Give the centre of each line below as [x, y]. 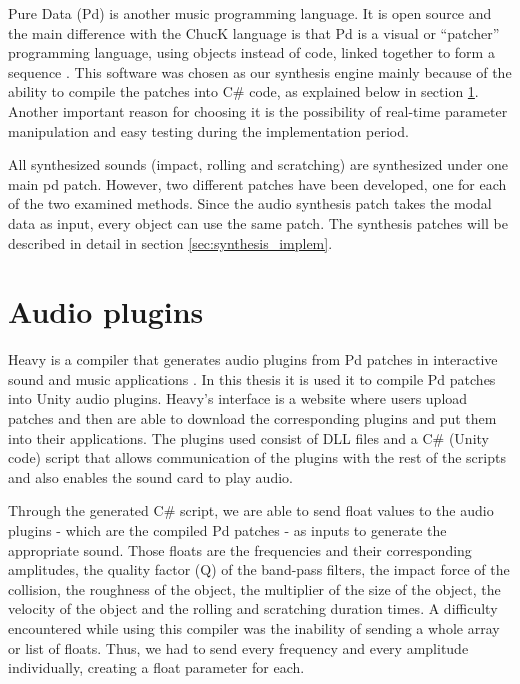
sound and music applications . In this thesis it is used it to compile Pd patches [252, 378]
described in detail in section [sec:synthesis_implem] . [170, 242]
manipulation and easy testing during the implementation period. [208, 130]
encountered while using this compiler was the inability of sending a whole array [254, 627]
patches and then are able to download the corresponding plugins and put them [252, 418]
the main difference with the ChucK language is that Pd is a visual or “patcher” [254, 32]
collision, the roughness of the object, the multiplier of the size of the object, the [254, 588]
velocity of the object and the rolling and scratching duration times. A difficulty [253, 608]
